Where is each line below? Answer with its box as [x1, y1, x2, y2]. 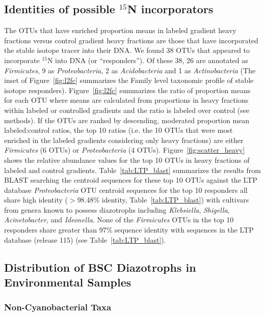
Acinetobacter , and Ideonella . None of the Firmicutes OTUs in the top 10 [4, 214, 234, 225]
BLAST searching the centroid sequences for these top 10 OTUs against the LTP [4, 175, 257, 185]
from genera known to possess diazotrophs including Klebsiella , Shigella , [4, 204, 230, 215]
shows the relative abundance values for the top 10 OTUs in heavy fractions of [4, 154, 250, 165]
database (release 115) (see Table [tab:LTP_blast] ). [4, 234, 166, 245]
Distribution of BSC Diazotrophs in [4, 259, 196, 275]
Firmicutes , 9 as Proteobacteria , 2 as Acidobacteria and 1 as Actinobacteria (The [4, 65, 256, 75]
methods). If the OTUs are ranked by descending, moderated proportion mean [4, 114, 250, 125]
